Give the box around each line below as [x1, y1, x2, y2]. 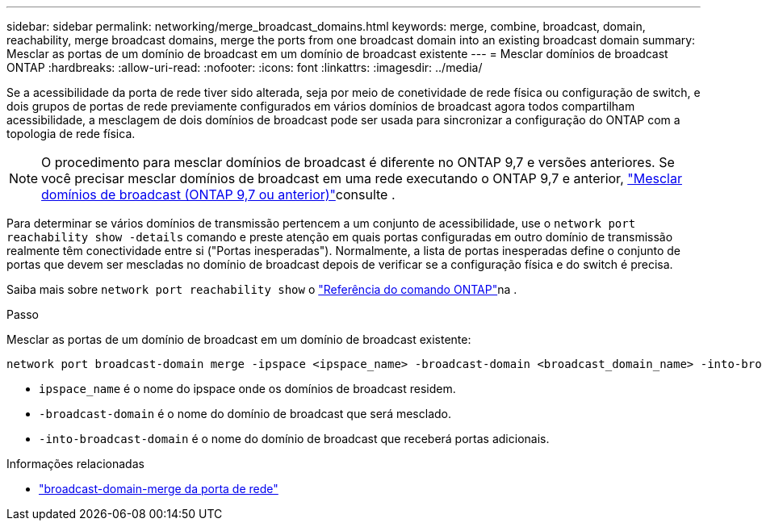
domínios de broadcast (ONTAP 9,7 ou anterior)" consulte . [41, 186, 396, 203]
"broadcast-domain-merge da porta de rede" [39, 482, 278, 496]
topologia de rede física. [6, 127, 136, 140]
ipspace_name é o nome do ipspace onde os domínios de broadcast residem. [39, 382, 456, 395]
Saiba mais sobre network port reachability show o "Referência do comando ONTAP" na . [6, 282, 517, 296]
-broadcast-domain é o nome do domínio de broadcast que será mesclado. [39, 407, 452, 420]
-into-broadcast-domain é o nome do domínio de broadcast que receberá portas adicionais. [39, 432, 550, 445]
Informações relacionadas [6, 457, 144, 471]
